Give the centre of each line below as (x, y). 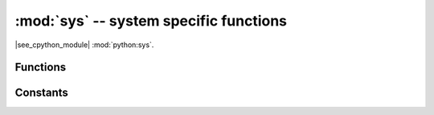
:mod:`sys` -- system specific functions (151, 21)
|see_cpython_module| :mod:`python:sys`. (84, 45)
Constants (41, 93)
